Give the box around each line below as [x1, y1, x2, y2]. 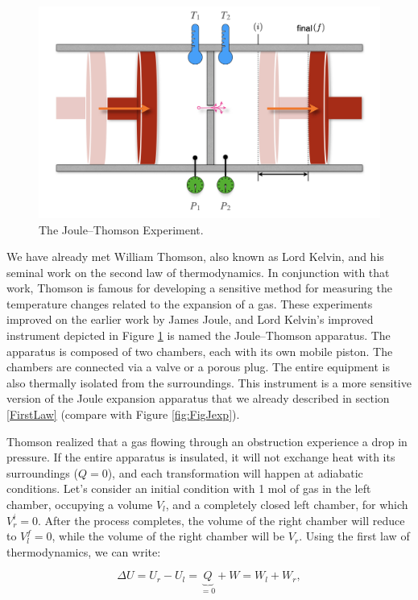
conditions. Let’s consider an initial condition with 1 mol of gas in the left [6, 480, 371, 497]
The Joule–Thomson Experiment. [39, 221, 204, 238]
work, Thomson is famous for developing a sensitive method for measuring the [6, 279, 392, 296]
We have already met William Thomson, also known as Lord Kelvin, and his [6, 248, 384, 265]
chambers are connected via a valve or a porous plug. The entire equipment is [6, 358, 390, 375]
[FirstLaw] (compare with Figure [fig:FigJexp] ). [6, 406, 240, 423]
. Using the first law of [299, 528, 410, 544]
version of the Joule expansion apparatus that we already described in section [6, 390, 390, 407]
